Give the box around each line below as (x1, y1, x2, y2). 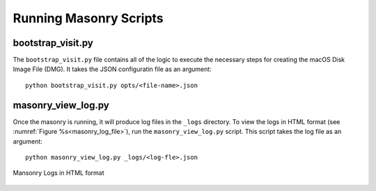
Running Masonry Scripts (13, 10, 164, 26)
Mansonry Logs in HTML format (13, 169, 104, 177)
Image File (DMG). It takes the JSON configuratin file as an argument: (13, 65, 212, 73)
